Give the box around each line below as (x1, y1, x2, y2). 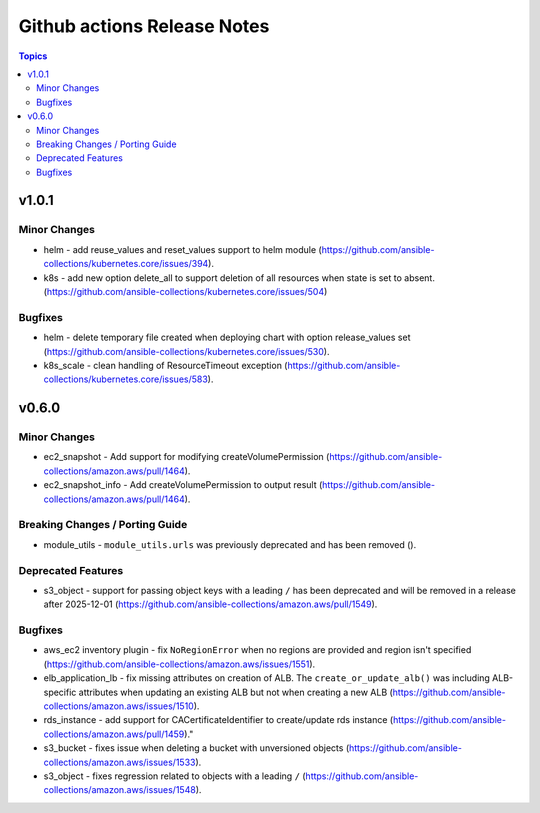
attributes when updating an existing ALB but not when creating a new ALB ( (78, 686, 394, 698)
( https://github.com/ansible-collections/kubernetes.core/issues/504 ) (43, 286, 328, 297)
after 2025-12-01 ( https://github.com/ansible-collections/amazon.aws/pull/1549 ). (43, 598, 378, 610)
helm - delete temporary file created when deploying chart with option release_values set (43, 331, 411, 344)
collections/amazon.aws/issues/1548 (43, 784, 197, 796)
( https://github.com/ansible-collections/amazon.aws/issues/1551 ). (43, 658, 316, 670)
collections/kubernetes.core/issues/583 (43, 373, 209, 385)
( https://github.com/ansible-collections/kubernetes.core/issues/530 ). (43, 345, 330, 357)
